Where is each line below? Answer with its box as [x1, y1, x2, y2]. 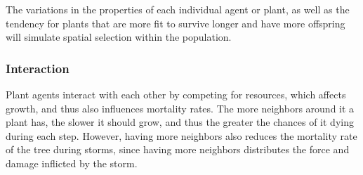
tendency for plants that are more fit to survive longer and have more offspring [6, 15, 345, 30]
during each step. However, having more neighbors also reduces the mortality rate [6, 128, 357, 143]
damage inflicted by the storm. [6, 155, 138, 170]
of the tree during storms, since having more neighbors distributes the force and [6, 142, 350, 157]
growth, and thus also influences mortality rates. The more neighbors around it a [6, 101, 355, 115]
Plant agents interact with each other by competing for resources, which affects [6, 87, 346, 101]
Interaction [6, 59, 70, 77]
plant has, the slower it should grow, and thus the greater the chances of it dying [6, 115, 354, 129]
